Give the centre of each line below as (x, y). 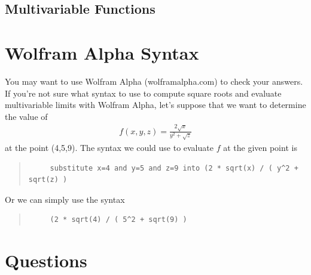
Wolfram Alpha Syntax (102, 52)
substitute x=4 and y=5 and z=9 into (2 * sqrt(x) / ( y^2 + (174, 168)
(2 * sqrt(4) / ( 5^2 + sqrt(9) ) (118, 220)
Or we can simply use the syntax (65, 199)
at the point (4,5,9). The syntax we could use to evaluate (109, 148)
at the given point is (260, 148)
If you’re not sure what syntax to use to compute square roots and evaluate (143, 93)
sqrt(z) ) (48, 180)
